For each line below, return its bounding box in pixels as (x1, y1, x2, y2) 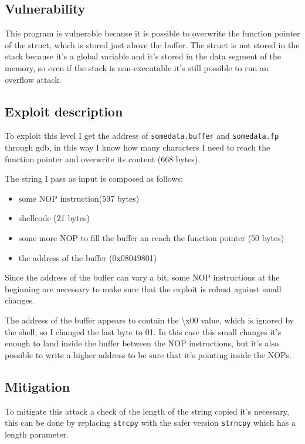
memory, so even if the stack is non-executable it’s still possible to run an (5, 61, 269, 74)
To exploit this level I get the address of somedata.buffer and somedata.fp (5, 129, 279, 142)
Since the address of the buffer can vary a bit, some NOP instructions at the (5, 271, 280, 283)
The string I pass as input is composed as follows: (5, 172, 183, 185)
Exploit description (5, 102, 123, 120)
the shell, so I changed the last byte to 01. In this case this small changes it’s (5, 325, 282, 338)
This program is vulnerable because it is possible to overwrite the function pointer (5, 27, 300, 39)
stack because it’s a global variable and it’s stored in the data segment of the (5, 50, 282, 62)
